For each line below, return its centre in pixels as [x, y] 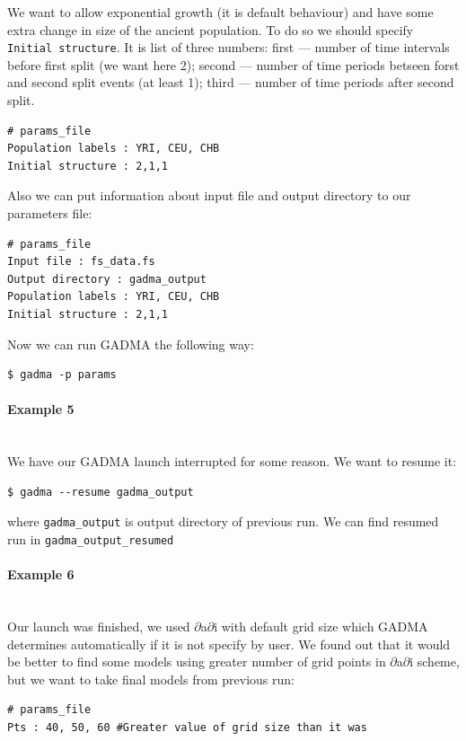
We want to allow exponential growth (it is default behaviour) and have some [220, 12]
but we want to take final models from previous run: [151, 679]
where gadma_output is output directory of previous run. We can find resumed [223, 521]
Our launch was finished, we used [99, 626]
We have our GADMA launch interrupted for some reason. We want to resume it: [232, 461]
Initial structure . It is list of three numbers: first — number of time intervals [229, 47]
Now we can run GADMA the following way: [131, 344]
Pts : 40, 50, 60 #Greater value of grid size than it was [187, 728]
